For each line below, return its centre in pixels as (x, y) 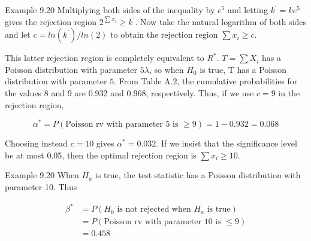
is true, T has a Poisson (243, 69)
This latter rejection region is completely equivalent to (105, 58)
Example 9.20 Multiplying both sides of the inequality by (110, 10)
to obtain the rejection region (164, 34)
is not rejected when (154, 210)
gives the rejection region (51, 21)
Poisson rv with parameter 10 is (162, 222)
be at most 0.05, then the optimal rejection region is (101, 155)
